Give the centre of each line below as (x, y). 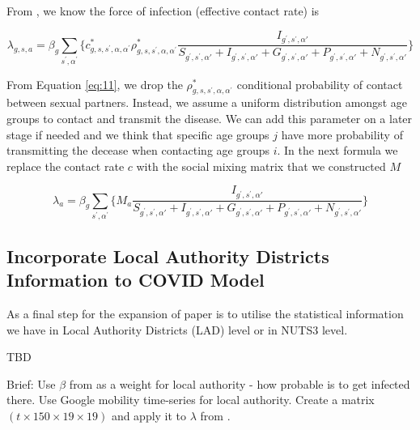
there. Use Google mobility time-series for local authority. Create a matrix (191, 400)
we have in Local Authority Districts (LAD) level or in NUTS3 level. (177, 329)
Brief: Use (31, 383)
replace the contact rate (66, 166)
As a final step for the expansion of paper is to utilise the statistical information (205, 314)
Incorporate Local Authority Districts (168, 255)
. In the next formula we (337, 150)
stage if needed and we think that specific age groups (138, 134)
